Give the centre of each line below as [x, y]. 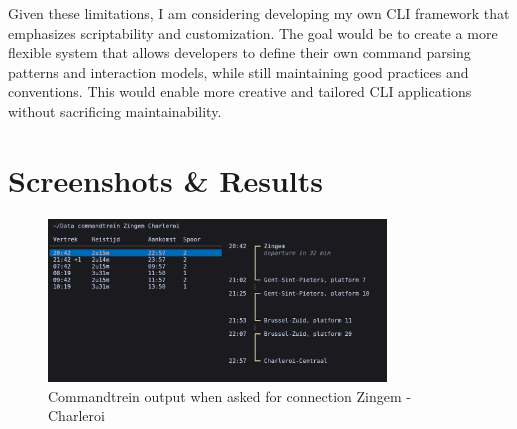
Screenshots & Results [165, 179]
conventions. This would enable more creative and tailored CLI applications [240, 91]
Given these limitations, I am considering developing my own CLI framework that [259, 13]
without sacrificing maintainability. [115, 110]
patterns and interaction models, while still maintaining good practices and [238, 71]
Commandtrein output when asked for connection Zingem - [229, 395]
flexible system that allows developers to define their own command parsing [239, 52]
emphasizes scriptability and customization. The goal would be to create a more [253, 32]
